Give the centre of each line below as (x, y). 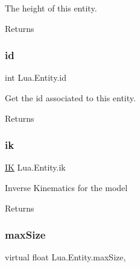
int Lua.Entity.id (36, 77)
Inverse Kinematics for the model (66, 187)
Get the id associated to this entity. (70, 98)
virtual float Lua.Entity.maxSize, (65, 257)
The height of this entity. (51, 8)
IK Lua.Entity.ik (35, 167)
